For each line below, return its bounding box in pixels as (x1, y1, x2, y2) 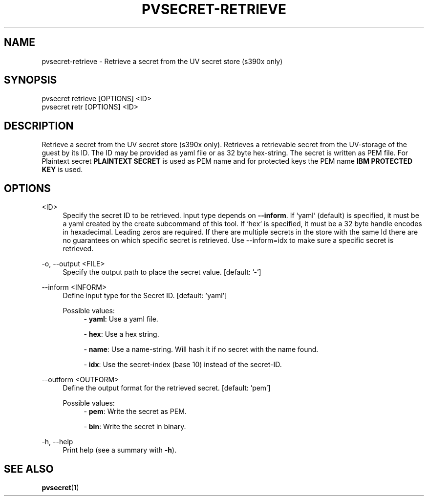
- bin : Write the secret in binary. (84, 422, 186, 431)
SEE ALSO (4, 462, 54, 475)
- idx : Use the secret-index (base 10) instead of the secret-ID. (84, 360, 282, 369)
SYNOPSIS (4, 74, 57, 87)
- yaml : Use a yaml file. (84, 315, 158, 324)
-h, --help (42, 437, 73, 446)
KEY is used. (42, 165, 83, 174)
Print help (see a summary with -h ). (63, 446, 177, 455)
